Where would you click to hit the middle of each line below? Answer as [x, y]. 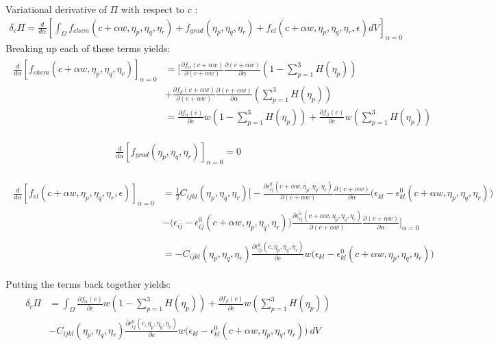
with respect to [153, 9]
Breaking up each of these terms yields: [88, 48]
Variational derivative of [56, 9]
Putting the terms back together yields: [88, 283]
